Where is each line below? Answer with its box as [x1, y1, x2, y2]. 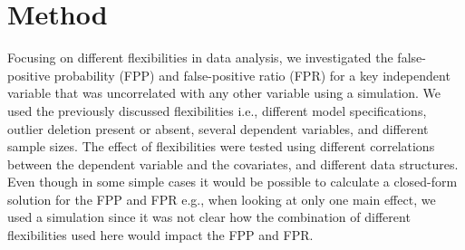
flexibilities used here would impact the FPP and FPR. [7, 226, 314, 245]
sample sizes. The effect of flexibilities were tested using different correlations [7, 137, 435, 156]
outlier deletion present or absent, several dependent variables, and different [7, 119, 429, 138]
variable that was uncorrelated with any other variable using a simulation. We [7, 83, 441, 102]
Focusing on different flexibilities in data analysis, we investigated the [7, 48, 393, 67]
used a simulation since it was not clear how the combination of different [7, 207, 411, 226]
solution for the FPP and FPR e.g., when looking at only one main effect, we [7, 189, 436, 208]
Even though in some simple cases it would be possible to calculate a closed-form [7, 172, 458, 191]
